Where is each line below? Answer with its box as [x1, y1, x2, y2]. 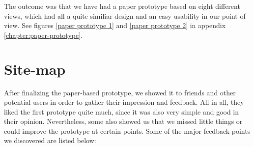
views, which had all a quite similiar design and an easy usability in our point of [4, 10, 246, 21]
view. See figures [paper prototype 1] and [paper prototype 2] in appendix [4, 20, 226, 30]
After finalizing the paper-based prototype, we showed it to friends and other [4, 87, 236, 97]
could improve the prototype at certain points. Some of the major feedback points [4, 125, 251, 136]
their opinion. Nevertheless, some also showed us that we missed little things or [4, 116, 243, 126]
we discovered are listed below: [4, 135, 96, 146]
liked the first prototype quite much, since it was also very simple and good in [4, 106, 239, 117]
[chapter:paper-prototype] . [4, 29, 83, 40]
